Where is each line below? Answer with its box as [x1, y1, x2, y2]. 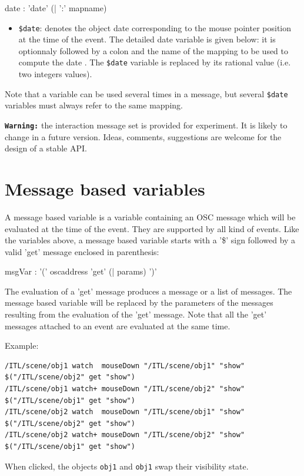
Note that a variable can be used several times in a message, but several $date [5, 87, 288, 100]
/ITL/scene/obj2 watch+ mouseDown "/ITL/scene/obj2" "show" [5, 431, 245, 439]
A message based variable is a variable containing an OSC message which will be [5, 210, 296, 223]
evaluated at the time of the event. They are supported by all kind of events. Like [5, 222, 299, 234]
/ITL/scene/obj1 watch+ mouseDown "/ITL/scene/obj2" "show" [5, 385, 245, 394]
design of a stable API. [5, 142, 87, 154]
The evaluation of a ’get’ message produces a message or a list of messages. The [5, 285, 292, 297]
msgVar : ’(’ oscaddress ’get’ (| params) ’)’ [5, 265, 157, 277]
